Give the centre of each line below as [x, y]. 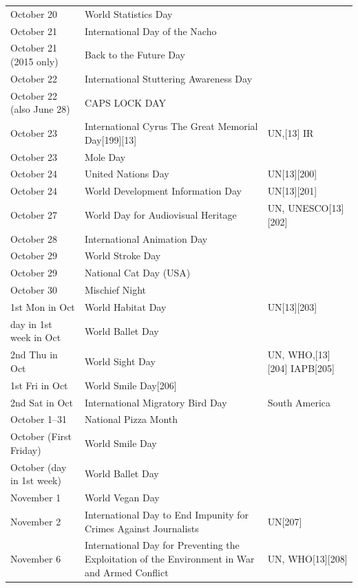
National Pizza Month [131, 419]
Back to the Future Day [135, 55]
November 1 [36, 498]
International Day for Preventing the [162, 545]
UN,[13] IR [291, 132]
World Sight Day [120, 361]
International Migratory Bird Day [156, 402]
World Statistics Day [128, 13]
